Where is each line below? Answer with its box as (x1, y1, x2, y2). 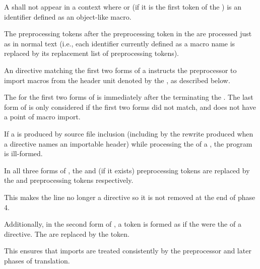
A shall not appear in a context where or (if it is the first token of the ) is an (4, 2, 242, 12)
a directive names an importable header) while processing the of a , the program (4, 138, 252, 149)
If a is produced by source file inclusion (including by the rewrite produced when (4, 128, 253, 139)
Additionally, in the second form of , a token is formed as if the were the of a (4, 219, 241, 229)
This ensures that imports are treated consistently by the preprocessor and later (4, 245, 251, 256)
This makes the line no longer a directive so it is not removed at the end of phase (4, 191, 255, 202)
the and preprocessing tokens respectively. (4, 175, 134, 185)
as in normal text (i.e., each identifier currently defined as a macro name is (4, 38, 235, 48)
